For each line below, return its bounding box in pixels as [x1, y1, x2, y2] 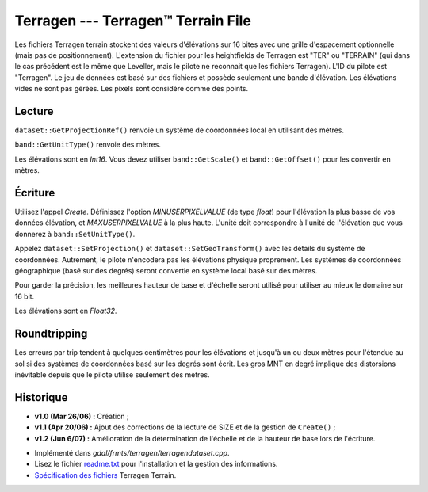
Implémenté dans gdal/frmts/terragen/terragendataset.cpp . [34, 448, 230, 457]
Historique [14, 391, 68, 404]
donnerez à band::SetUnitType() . [14, 229, 136, 238]
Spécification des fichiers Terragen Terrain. [34, 470, 177, 479]
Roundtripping [14, 327, 88, 341]
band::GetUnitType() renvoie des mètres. [14, 139, 162, 150]
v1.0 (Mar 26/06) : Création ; [34, 411, 130, 421]
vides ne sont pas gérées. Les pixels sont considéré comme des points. [14, 84, 249, 93]
